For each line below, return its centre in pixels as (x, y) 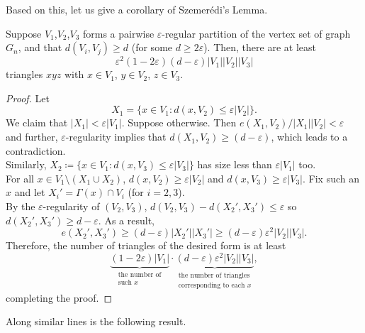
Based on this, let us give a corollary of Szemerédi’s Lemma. (137, 9)
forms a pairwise (118, 33)
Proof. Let (28, 98)
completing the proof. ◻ (59, 297)
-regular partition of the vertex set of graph (256, 33)
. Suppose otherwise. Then (179, 122)
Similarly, (26, 164)
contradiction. (36, 150)
